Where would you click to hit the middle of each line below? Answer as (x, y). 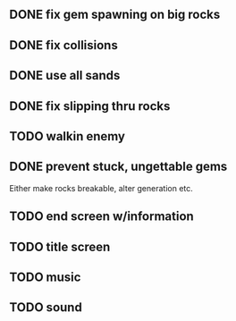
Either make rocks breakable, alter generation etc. (101, 188)
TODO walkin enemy (67, 136)
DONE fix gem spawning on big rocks (115, 15)
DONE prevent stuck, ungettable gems (118, 167)
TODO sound (46, 308)
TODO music (45, 277)
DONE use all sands (65, 76)
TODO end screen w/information (101, 217)
